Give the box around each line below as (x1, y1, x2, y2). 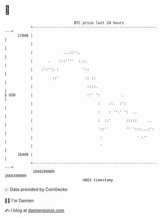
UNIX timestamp (82, 177, 113, 183)
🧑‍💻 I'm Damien (4, 198, 34, 203)
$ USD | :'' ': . (4, 92, 124, 98)
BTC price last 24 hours (74, 20, 124, 25)
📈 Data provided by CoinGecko (4, 186, 68, 192)
